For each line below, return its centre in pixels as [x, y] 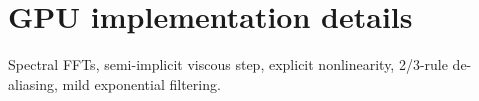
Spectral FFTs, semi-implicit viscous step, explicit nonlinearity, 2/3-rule [228, 64]
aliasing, [33, 83]
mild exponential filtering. [141, 83]
